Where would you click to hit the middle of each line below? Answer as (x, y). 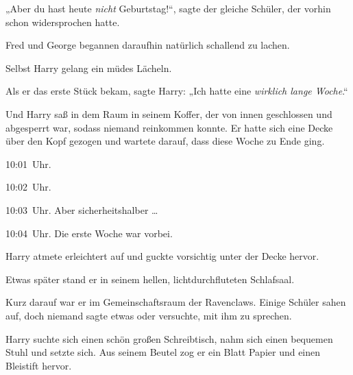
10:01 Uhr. (28, 164)
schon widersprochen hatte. (63, 22)
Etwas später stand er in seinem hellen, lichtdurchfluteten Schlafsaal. (150, 279)
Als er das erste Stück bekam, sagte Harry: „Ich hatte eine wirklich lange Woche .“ (177, 91)
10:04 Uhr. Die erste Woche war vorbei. (89, 233)
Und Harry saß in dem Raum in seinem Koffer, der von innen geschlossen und (169, 113)
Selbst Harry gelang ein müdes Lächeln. (89, 68)
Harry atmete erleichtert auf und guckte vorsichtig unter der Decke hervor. (162, 256)
